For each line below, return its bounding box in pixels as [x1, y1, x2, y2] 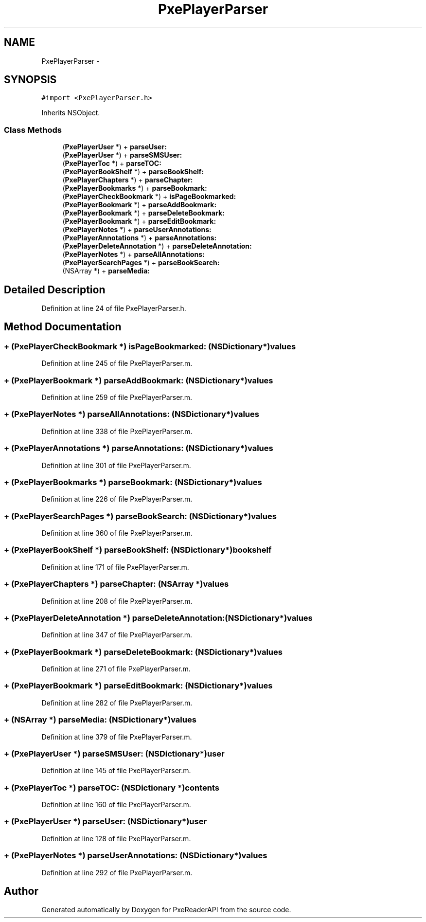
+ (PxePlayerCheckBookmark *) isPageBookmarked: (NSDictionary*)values [4, 341, 296, 351]
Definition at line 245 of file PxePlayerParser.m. [41, 359, 193, 368]
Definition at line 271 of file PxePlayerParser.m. [41, 665, 191, 673]
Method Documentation [4, 321, 122, 333]
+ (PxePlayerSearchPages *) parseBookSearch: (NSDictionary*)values [4, 511, 277, 521]
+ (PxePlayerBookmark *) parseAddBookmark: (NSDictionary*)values [4, 375, 273, 385]
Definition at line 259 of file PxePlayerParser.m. [41, 393, 193, 401]
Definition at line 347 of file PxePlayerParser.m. [41, 631, 193, 639]
